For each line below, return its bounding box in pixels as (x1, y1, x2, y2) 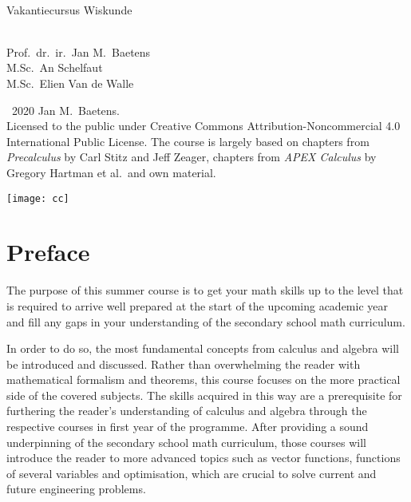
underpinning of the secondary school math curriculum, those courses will (6, 433, 366, 450)
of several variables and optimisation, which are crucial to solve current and (6, 464, 377, 481)
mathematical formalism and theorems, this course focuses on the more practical (6, 371, 401, 388)
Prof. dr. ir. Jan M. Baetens (6, 43, 151, 60)
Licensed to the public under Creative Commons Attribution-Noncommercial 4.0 (6, 117, 401, 134)
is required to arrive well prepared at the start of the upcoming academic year (6, 297, 389, 314)
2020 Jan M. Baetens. (11, 101, 121, 118)
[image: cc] (6, 192, 69, 204)
